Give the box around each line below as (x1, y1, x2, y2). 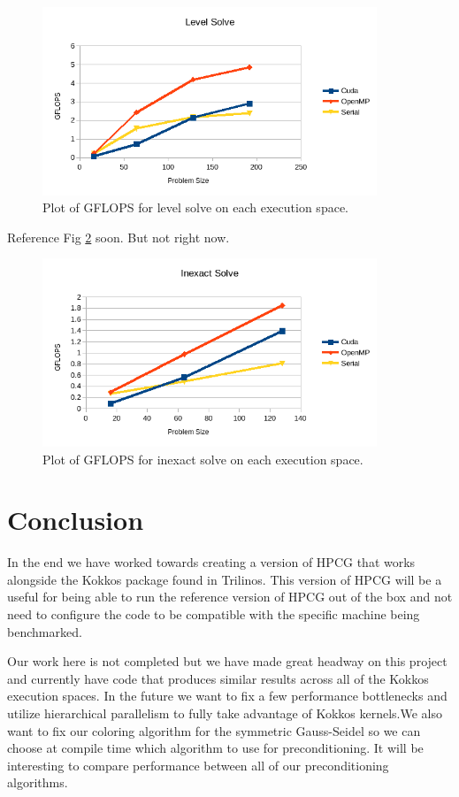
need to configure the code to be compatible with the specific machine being (7, 605, 420, 624)
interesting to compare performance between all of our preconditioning (7, 755, 389, 774)
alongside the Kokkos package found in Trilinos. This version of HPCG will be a (7, 570, 442, 588)
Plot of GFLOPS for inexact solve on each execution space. (42, 449, 363, 468)
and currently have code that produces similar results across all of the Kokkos (7, 669, 429, 687)
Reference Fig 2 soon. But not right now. (7, 227, 230, 246)
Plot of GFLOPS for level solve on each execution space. (42, 198, 348, 217)
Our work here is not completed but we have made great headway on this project (7, 652, 448, 671)
